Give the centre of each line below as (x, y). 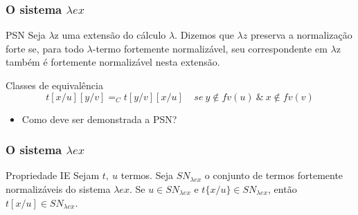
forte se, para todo (45, 48)
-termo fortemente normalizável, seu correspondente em (210, 48)
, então (283, 189)
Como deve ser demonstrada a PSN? (99, 119)
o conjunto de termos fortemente (274, 175)
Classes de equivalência (54, 85)
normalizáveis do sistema (58, 189)
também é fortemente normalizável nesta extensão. (113, 62)
